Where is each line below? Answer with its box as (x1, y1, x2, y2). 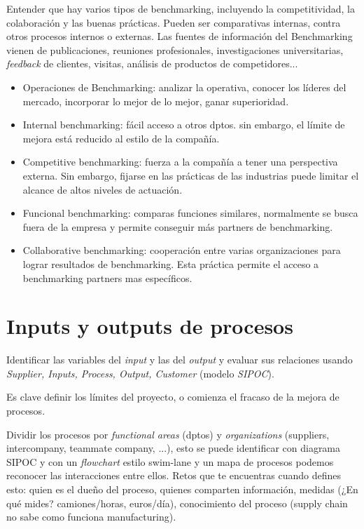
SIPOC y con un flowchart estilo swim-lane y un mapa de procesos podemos (6, 454, 334, 469)
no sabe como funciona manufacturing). (6, 509, 176, 524)
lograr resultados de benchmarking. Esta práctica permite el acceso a (22, 256, 319, 271)
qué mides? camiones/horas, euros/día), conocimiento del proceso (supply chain (6, 495, 348, 510)
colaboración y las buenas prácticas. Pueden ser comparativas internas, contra (6, 15, 341, 29)
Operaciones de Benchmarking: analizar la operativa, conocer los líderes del (22, 79, 346, 94)
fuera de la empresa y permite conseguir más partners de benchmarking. (22, 219, 333, 234)
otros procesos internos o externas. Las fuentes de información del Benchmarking (6, 29, 353, 43)
